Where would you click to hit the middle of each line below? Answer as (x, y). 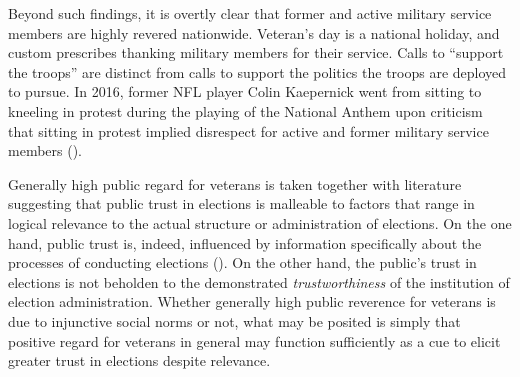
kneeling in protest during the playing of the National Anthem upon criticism (245, 110)
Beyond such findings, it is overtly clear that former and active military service (250, 13)
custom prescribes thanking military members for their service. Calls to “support (256, 52)
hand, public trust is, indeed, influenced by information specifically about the (245, 242)
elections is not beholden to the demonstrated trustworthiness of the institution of (259, 281)
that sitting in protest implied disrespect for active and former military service (248, 130)
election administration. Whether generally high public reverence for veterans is (252, 301)
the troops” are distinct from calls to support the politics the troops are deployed (257, 71)
